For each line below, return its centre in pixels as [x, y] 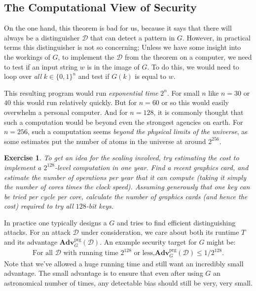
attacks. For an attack [37, 232]
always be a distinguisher [42, 37]
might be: [221, 242]
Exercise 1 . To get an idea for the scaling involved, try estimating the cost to [122, 158]
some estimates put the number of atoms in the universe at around [105, 141]
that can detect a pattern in [133, 37]
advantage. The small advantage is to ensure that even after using [104, 273]
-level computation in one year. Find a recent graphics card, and [152, 167]
